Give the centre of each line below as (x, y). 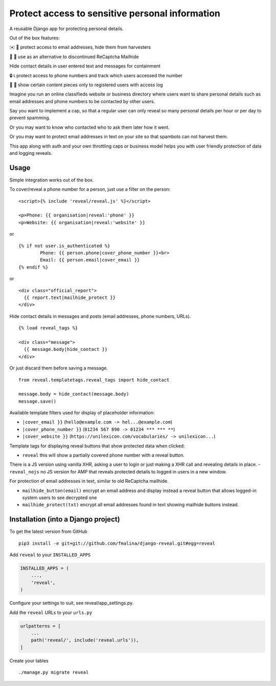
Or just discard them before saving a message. (59, 368)
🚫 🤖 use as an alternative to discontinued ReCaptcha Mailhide (74, 57)
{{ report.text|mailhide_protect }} (70, 298)
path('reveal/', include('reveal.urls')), (85, 640)
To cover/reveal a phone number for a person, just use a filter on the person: (90, 190)
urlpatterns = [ (41, 626)
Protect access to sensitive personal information (115, 13)
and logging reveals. (31, 153)
